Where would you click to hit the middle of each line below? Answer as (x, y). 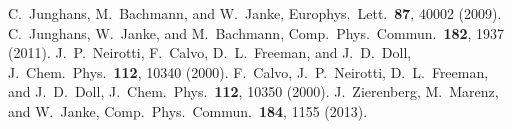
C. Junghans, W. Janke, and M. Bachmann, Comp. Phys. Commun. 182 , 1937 (256, 32)
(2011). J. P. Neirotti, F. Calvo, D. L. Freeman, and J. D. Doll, (210, 52)
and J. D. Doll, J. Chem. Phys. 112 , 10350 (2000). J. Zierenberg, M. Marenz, (253, 91)
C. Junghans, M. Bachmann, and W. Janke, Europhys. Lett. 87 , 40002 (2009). (255, 13)
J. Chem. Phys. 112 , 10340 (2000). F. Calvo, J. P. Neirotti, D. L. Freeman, (248, 71)
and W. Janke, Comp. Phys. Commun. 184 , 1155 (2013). (188, 110)
